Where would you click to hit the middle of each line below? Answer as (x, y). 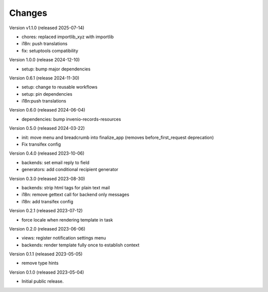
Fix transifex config (41, 144)
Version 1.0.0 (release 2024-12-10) (44, 60)
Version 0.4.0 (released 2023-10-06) (47, 153)
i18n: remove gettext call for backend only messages (75, 195)
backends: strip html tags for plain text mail (66, 187)
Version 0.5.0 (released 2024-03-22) (47, 128)
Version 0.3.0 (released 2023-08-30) (47, 178)
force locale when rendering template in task (67, 220)
